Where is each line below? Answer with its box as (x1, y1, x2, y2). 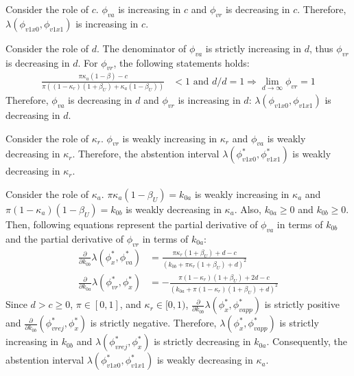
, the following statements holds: (113, 55, 250, 69)
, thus (309, 41, 333, 55)
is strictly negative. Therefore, (90, 316, 217, 330)
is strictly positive (264, 297, 340, 311)
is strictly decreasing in (154, 334, 251, 349)
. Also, (234, 202, 262, 217)
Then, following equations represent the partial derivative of (5, 217, 258, 232)
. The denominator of (97, 41, 187, 55)
